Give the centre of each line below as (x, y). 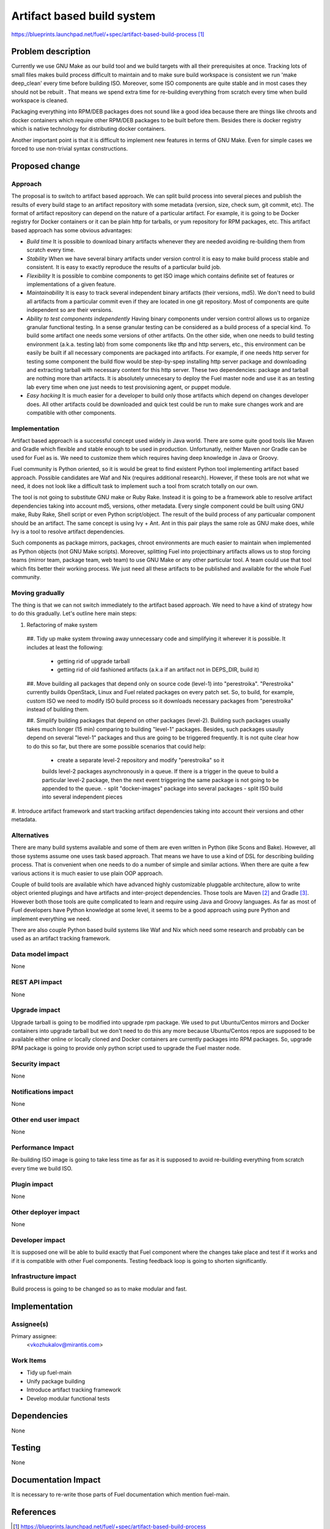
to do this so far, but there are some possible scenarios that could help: (116, 746)
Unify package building (56, 1381)
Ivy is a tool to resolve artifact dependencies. (68, 531)
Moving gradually (38, 593)
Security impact (36, 1064)
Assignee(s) (30, 1324)
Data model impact (40, 954)
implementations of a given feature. (71, 284)
